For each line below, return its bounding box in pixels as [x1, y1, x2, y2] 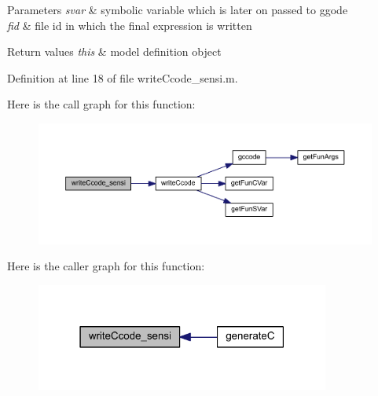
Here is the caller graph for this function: [7, 258, 205, 274]
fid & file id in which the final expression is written [7, 16, 252, 33]
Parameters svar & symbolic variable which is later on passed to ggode [7, 2, 348, 17]
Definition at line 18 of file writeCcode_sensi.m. [7, 69, 238, 86]
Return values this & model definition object [7, 43, 222, 60]
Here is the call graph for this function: [7, 96, 196, 112]
